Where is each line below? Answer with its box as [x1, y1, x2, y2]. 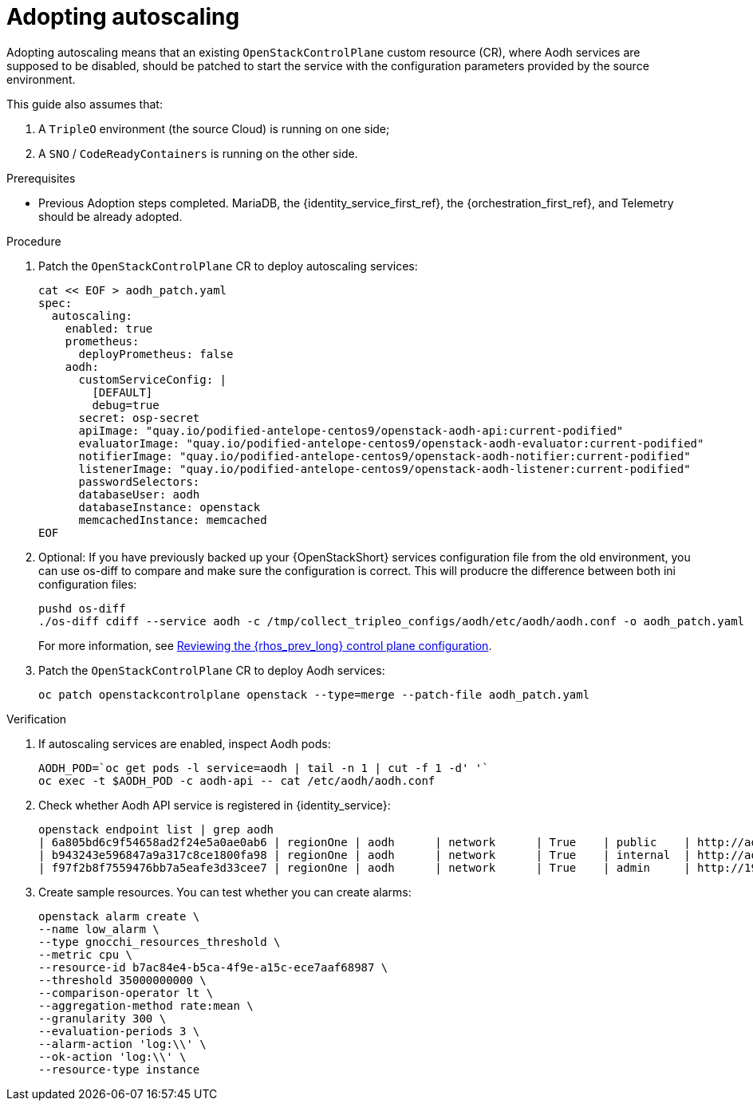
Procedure [6, 234, 61, 248]
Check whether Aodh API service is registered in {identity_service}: [38, 798, 391, 812]
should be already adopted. [38, 209, 183, 223]
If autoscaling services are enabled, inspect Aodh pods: [38, 736, 331, 750]
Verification [6, 711, 67, 726]
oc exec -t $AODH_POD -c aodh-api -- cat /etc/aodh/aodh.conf [38, 774, 436, 787]
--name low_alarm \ [38, 922, 160, 936]
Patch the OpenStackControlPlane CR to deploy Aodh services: [38, 663, 385, 677]
